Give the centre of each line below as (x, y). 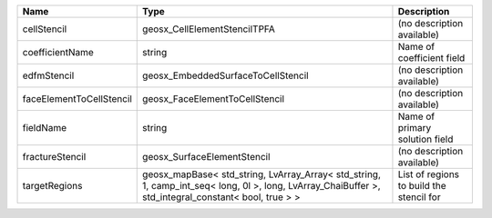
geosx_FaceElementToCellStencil (214, 99)
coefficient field (431, 58)
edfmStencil (48, 75)
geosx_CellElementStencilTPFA (209, 29)
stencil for (419, 197)
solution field (425, 139)
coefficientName (58, 52)
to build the (422, 186)
